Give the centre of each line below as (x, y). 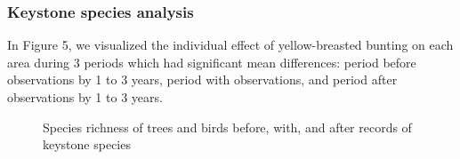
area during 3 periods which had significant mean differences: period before (212, 62)
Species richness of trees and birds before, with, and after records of (227, 127)
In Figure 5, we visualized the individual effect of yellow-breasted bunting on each (230, 45)
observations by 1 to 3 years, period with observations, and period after (202, 79)
